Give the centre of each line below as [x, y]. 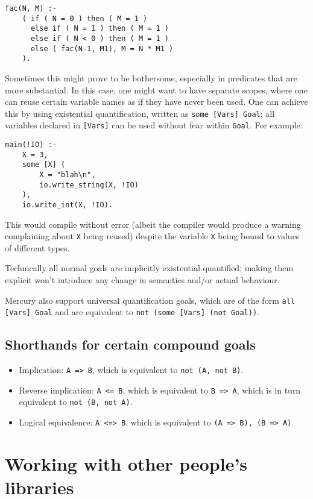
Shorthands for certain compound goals [130, 344]
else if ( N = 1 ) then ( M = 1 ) [100, 29]
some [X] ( [44, 165]
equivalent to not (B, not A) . [76, 402]
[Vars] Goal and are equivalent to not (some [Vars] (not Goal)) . [132, 312]
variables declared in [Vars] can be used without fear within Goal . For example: [154, 125]
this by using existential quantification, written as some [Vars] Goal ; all [140, 113]
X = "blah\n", [68, 175]
